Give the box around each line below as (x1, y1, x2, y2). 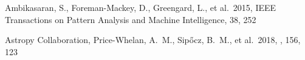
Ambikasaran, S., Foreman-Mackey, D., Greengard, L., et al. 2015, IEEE (5, 1, 276, 13)
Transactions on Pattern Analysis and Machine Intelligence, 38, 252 (5, 13, 256, 25)
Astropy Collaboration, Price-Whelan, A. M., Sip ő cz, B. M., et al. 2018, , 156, (5, 33, 301, 46)
